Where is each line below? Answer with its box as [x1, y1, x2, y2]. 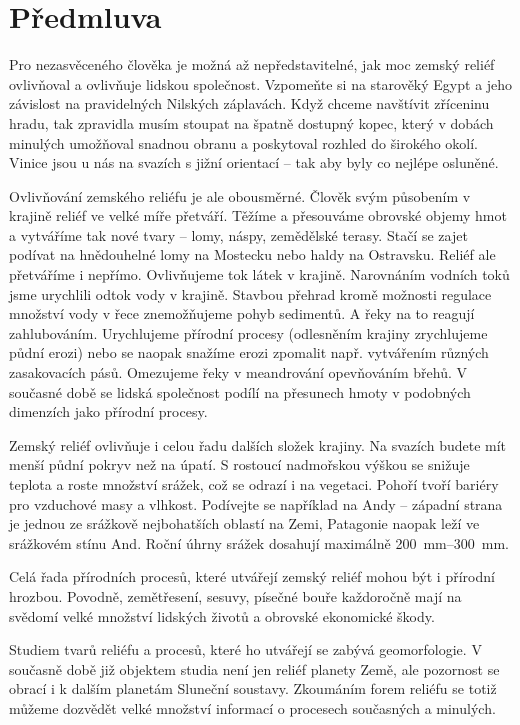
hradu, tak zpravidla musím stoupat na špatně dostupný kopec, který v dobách [9, 112, 494, 133]
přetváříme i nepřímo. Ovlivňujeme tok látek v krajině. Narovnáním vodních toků [9, 264, 510, 285]
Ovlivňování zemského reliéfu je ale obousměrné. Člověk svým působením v [9, 185, 471, 206]
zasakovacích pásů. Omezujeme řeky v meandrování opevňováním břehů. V [9, 362, 467, 383]
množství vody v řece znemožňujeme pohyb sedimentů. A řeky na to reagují [9, 303, 475, 324]
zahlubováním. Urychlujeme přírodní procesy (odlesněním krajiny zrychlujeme [9, 322, 488, 343]
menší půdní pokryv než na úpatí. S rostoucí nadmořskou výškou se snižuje [9, 454, 470, 475]
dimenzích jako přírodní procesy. [9, 401, 208, 422]
